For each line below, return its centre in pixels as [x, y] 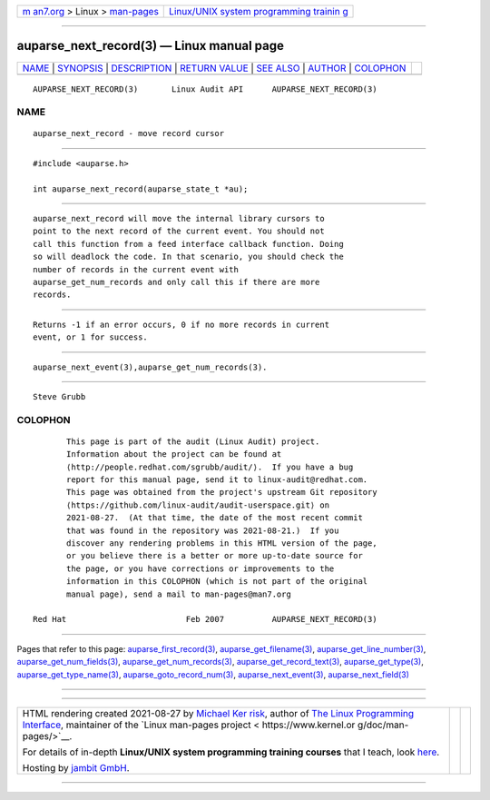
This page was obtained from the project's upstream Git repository [222, 492]
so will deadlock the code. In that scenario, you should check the [188, 257]
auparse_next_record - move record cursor [129, 133]
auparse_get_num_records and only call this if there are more [176, 282]
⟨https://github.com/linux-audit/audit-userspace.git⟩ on [198, 505]
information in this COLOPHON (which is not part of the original [217, 582]
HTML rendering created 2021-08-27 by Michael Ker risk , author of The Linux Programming [218, 713]
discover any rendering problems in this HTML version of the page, [222, 543]
